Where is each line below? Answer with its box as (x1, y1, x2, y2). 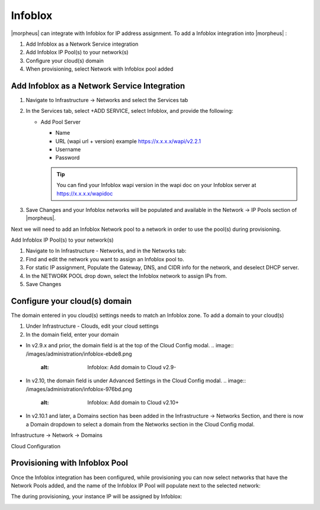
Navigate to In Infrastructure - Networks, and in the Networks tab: (25, 247, 187, 255)
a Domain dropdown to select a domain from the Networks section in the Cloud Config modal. (25, 420, 255, 427)
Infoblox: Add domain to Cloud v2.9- (87, 363, 177, 370)
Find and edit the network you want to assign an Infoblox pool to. (25, 255, 184, 262)
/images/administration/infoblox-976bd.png (25, 385, 133, 392)
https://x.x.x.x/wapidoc (56, 190, 113, 197)
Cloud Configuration (11, 442, 60, 449)
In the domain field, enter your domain (25, 331, 119, 338)
